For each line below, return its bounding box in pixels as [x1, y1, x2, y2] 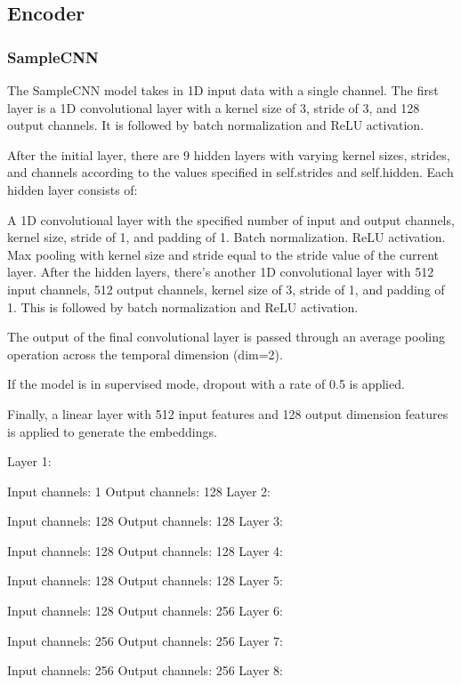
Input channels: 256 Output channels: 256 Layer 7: [7, 631, 283, 649]
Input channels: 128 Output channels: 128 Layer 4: [7, 541, 283, 560]
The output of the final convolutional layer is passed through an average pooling [7, 327, 445, 346]
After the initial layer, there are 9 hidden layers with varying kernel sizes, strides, [7, 145, 450, 164]
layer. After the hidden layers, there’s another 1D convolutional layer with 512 [7, 262, 434, 281]
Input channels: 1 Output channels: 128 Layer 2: [7, 481, 271, 500]
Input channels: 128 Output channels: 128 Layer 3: [7, 512, 283, 530]
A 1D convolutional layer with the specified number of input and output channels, [7, 210, 455, 229]
